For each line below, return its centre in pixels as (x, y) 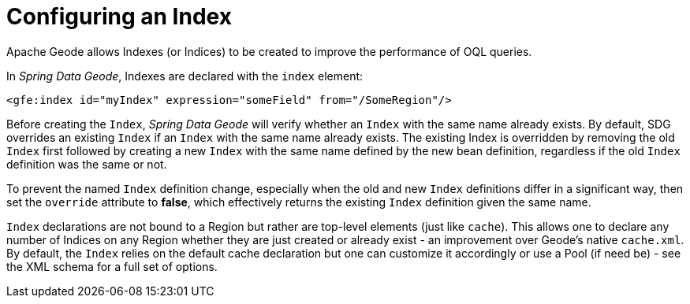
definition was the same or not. (87, 164)
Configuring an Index (119, 17)
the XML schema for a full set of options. (112, 266)
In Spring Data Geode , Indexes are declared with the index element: (185, 76)
